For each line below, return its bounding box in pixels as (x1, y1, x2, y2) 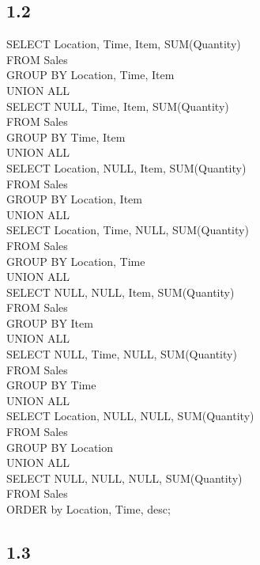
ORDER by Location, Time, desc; (6, 501, 171, 518)
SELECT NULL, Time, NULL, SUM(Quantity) (6, 346, 237, 362)
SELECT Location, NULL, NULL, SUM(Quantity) (6, 408, 254, 424)
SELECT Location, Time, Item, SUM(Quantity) (6, 36, 241, 52)
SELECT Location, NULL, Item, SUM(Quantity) (6, 159, 247, 176)
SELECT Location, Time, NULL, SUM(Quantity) (6, 222, 249, 238)
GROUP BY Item (6, 314, 93, 331)
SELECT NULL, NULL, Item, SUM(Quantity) (6, 283, 235, 300)
